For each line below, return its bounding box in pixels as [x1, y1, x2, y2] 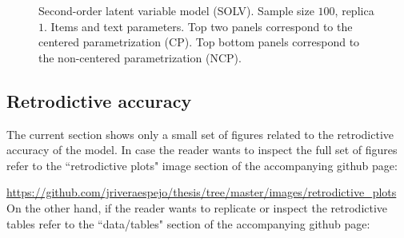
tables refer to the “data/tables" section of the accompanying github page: [6, 215, 370, 232]
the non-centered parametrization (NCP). [38, 49, 242, 65]
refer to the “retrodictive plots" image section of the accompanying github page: [6, 157, 398, 173]
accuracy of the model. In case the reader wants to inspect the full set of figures [6, 141, 398, 158]
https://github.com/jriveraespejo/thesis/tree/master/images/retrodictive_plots [6, 184, 397, 200]
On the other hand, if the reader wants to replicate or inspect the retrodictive [6, 199, 388, 216]
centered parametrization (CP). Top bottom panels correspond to [38, 34, 360, 50]
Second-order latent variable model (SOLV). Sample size [38, 2, 314, 18]
